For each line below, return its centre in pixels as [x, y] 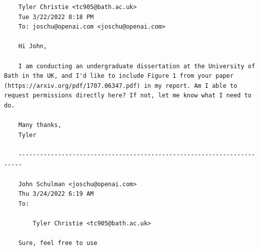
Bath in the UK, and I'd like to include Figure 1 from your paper [119, 76]
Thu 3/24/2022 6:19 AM [56, 194]
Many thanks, [40, 125]
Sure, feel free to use [58, 243]
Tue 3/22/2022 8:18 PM [56, 17]
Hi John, [33, 46]
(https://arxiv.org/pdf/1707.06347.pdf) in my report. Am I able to [121, 86]
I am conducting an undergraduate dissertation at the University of [137, 66]
